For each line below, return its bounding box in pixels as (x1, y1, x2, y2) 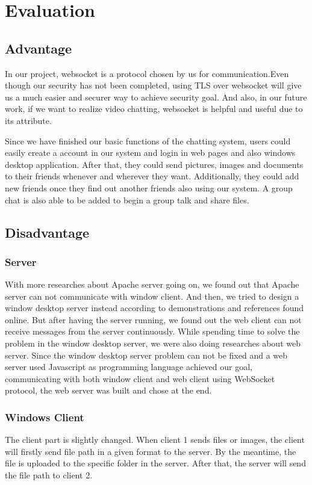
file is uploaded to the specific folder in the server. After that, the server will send (5, 457, 306, 469)
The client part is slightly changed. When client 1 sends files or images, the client (5, 433, 305, 446)
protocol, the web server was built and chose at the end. (5, 384, 212, 397)
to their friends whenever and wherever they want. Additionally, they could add (5, 170, 299, 182)
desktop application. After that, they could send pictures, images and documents (5, 158, 304, 170)
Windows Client (5, 409, 84, 424)
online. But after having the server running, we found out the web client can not (5, 313, 302, 326)
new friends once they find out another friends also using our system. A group (5, 181, 293, 194)
